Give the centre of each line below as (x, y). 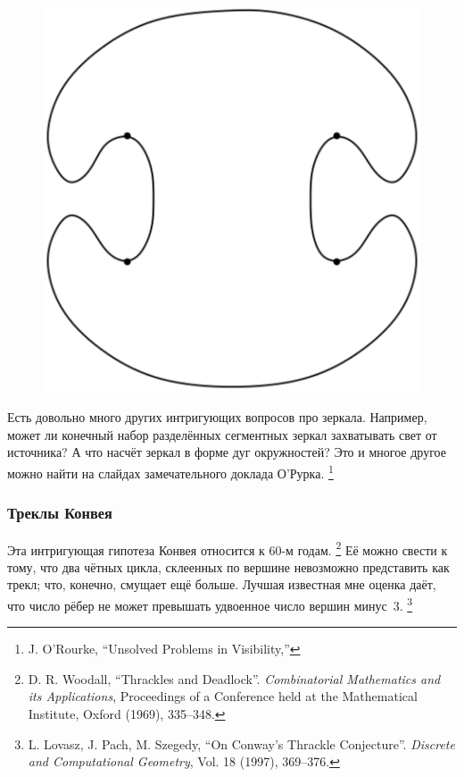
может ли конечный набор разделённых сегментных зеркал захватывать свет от (222, 434)
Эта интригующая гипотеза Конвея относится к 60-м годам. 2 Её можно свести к (228, 548)
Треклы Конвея (60, 513)
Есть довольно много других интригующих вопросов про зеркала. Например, (217, 417)
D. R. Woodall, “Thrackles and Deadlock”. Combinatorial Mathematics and (234, 678)
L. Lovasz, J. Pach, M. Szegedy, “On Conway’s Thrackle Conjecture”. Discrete (241, 743)
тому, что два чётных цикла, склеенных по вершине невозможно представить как (228, 566)
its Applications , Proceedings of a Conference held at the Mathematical (223, 696)
